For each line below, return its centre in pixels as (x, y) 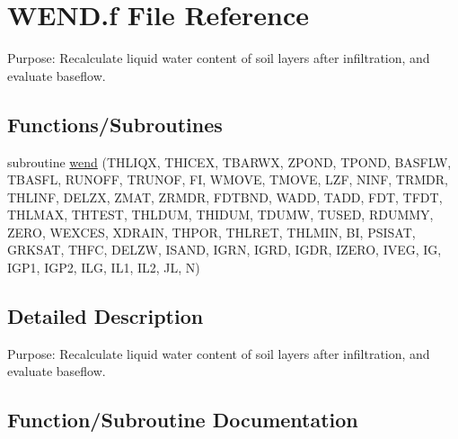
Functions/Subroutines (115, 124)
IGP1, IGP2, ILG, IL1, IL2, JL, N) (104, 268)
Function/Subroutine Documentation (183, 420)
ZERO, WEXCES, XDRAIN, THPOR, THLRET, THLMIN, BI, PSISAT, (211, 232)
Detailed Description (106, 316)
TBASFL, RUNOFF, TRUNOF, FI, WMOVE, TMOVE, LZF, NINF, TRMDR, (228, 179)
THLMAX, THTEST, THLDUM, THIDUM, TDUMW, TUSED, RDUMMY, (220, 215)
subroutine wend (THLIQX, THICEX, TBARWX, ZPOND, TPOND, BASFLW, (229, 161)
